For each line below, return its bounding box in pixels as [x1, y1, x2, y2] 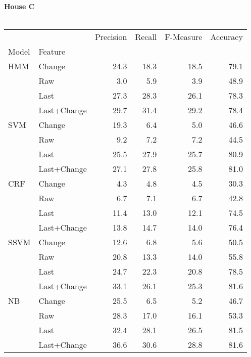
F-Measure [165, 31, 203, 43]
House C [4, 1, 35, 11]
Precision [94, 31, 127, 43]
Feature [38, 46, 66, 58]
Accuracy [210, 31, 243, 43]
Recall [135, 31, 157, 43]
